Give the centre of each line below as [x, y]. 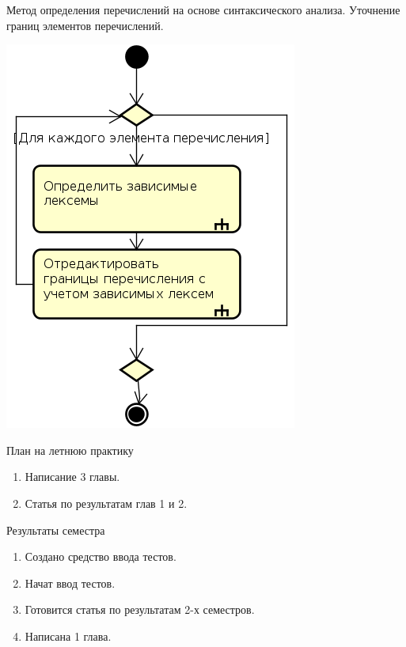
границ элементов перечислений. [85, 25]
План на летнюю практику [70, 450]
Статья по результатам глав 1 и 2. [106, 503]
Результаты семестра [56, 530]
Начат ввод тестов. [70, 583]
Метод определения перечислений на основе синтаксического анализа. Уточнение [203, 9]
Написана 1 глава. [68, 636]
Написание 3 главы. [72, 477]
